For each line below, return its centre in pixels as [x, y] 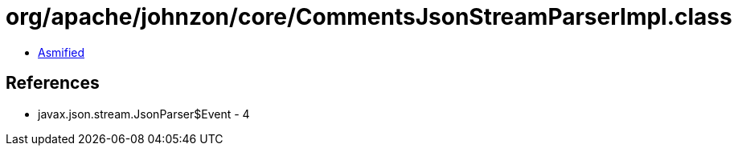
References [53, 83]
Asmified [61, 52]
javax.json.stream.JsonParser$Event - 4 [144, 114]
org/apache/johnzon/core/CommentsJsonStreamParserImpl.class [369, 17]
